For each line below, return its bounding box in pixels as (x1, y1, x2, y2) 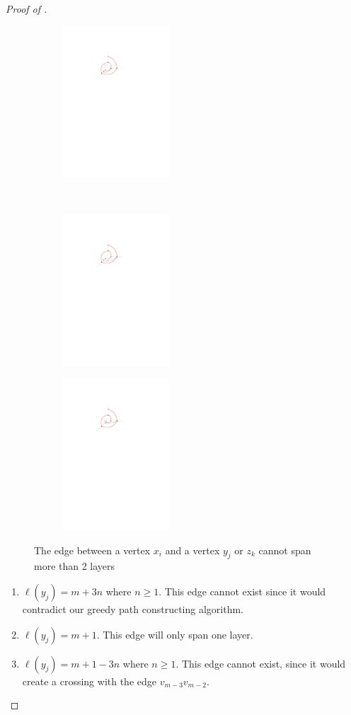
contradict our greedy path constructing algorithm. (22, 602, 243, 617)
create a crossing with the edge (22, 673, 156, 688)
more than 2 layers (34, 559, 115, 573)
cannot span (258, 542, 311, 557)
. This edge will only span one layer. (96, 627, 253, 641)
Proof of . (6, 1, 47, 16)
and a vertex (165, 542, 220, 557)
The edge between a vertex (34, 542, 151, 557)
